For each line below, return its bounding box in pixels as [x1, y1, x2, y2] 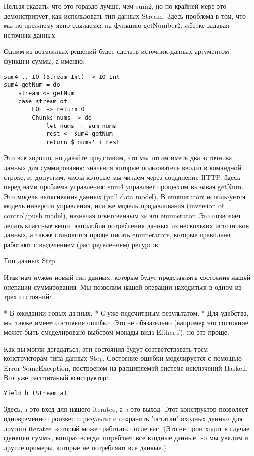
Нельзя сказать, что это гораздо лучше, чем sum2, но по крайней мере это [4, 1, 227, 11]
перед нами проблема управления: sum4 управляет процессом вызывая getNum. [4, 181, 244, 192]
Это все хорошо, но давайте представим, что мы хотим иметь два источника [4, 152, 232, 163]
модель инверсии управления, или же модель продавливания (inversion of [4, 201, 224, 211]
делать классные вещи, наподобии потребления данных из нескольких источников [4, 220, 249, 230]
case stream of [18, 98, 67, 105]
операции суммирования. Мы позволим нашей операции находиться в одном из [4, 281, 242, 292]
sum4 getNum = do [4, 81, 60, 89]
